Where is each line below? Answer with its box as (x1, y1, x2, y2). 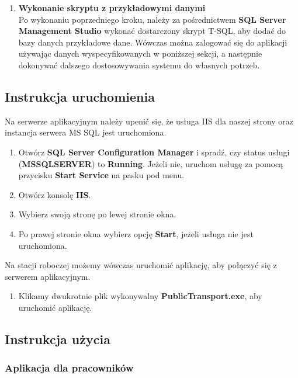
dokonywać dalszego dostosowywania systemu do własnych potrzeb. (18, 58, 260, 71)
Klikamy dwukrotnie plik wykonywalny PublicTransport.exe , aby (18, 290, 262, 302)
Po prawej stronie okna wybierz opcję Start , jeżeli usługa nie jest (18, 227, 254, 240)
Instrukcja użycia (5, 330, 110, 348)
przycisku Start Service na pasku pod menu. (18, 169, 185, 181)
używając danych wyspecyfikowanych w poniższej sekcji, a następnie (18, 47, 262, 60)
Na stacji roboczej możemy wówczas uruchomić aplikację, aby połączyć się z (5, 259, 277, 271)
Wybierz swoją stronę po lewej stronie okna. (18, 208, 176, 220)
